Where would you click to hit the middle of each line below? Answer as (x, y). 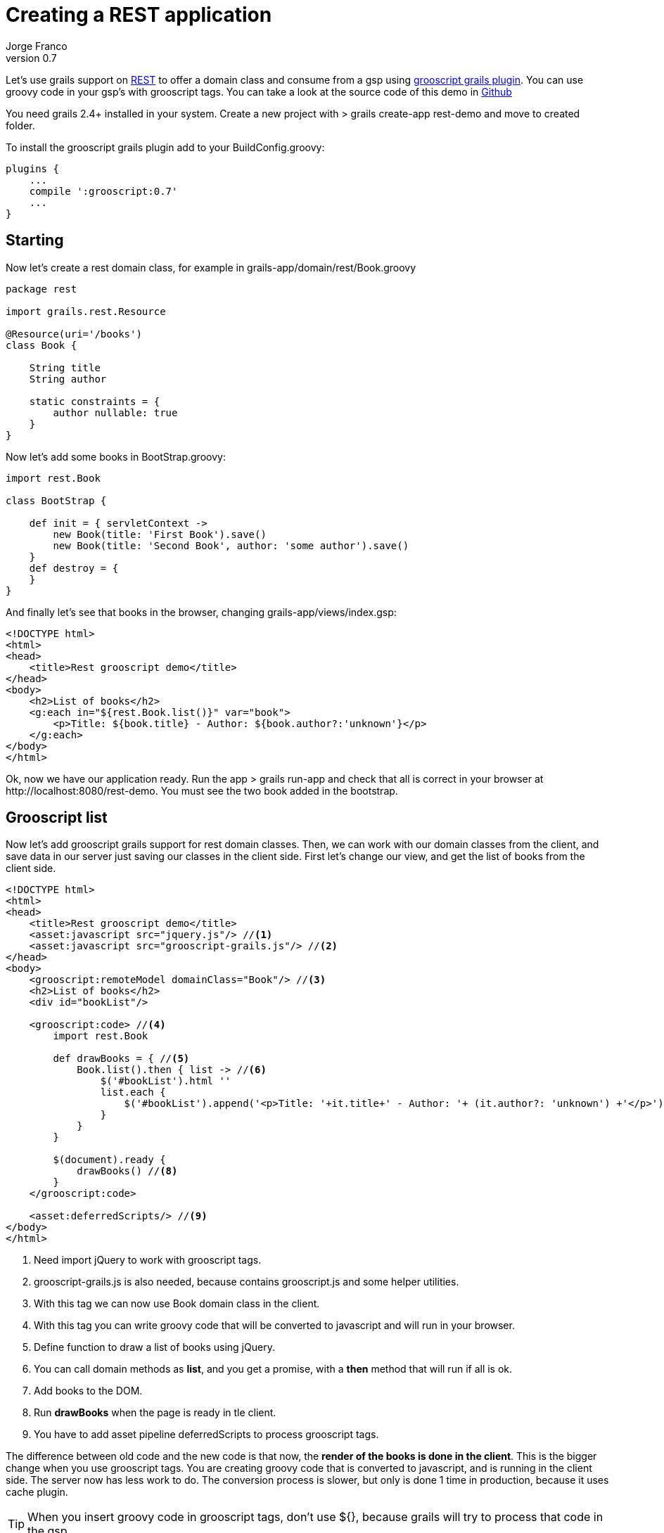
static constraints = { (95, 401)
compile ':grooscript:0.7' (103, 191)
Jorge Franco (37, 46)
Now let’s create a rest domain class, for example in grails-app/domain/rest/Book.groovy (211, 267)
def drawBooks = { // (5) (121, 1059)
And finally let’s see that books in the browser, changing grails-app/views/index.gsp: (201, 612)
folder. (20, 125)
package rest (41, 289)
